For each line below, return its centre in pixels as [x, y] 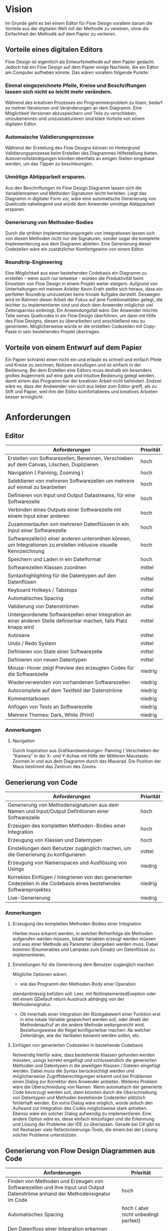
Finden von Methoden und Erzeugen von [55, 1181]
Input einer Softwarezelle [37, 531]
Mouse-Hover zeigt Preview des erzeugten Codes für [71, 668]
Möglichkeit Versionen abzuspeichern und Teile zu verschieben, [71, 113]
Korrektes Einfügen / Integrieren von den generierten [70, 877]
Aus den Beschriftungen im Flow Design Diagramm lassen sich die [73, 188]
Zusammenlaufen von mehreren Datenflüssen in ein [68, 524]
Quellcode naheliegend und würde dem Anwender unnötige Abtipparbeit [80, 204]
